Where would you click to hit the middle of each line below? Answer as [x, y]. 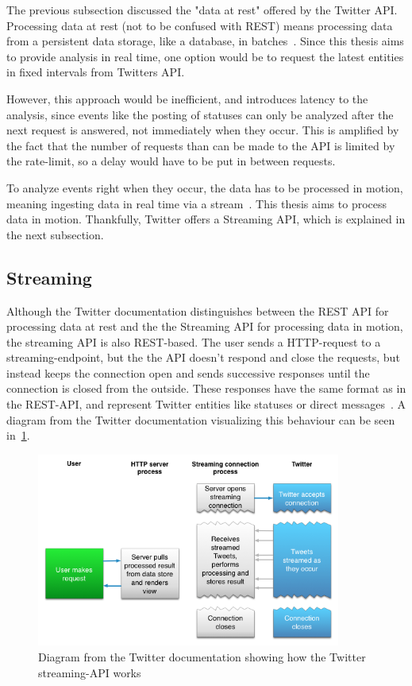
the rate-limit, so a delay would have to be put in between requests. [171, 161]
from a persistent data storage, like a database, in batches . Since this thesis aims [205, 41]
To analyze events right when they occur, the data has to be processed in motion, [205, 187]
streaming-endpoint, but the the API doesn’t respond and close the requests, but [203, 357]
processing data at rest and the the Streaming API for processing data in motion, [205, 326]
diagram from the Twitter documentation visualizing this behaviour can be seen [201, 419]
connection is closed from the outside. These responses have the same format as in [206, 388]
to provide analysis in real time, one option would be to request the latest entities [205, 56]
